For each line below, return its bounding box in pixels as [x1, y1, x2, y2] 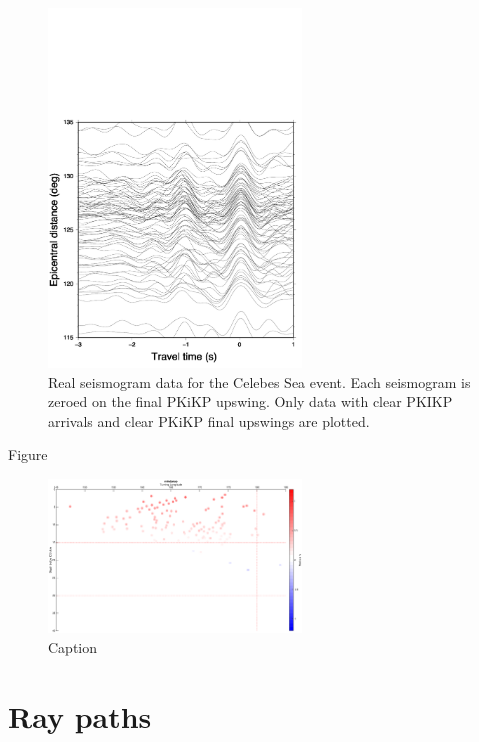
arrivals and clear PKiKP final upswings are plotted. [48, 410, 370, 431]
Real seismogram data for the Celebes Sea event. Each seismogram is [48, 371, 471, 392]
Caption [48, 637, 98, 658]
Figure [8, 444, 48, 465]
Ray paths [8, 695, 152, 736]
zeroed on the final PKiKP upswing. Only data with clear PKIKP [48, 391, 453, 412]
